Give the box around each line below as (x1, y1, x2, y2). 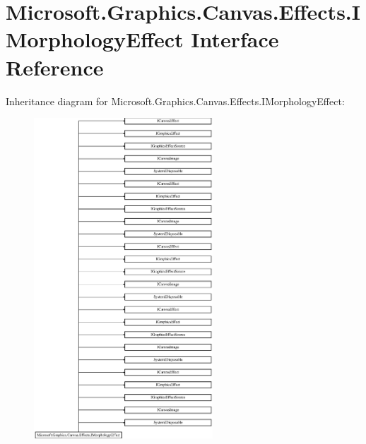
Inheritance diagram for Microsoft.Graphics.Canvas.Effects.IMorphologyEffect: (6, 93, 345, 108)
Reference (6, 52, 104, 81)
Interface (191, 25, 279, 54)
